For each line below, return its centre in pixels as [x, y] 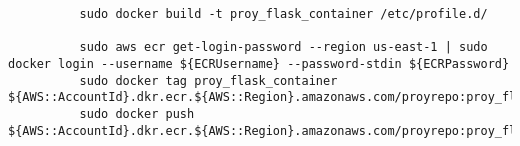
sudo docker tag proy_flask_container [208, 80]
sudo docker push [137, 113]
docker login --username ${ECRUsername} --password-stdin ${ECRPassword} [259, 63]
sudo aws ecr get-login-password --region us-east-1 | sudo [283, 47]
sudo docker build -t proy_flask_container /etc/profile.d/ [283, 14]
